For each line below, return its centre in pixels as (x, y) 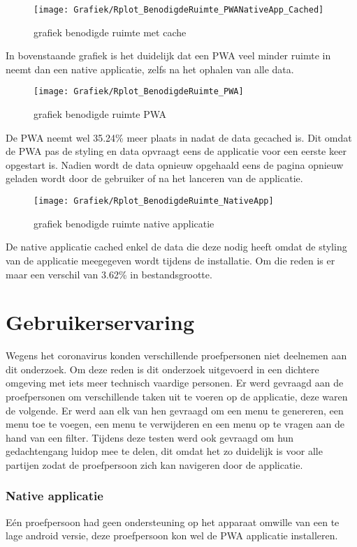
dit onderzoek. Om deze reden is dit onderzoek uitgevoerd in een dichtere (162, 369)
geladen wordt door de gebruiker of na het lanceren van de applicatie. (154, 178)
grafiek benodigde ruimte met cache (110, 32)
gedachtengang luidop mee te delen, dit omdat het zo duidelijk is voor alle (164, 451)
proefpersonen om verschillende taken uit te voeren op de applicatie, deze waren (177, 396)
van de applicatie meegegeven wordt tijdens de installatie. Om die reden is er (170, 260)
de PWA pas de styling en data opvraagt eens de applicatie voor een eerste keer (176, 151)
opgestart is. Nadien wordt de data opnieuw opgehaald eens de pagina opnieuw (175, 164)
